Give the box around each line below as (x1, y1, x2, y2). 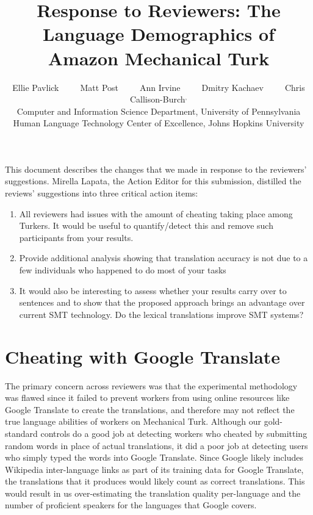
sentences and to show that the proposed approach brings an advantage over (19, 296, 305, 309)
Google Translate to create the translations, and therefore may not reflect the (5, 403, 295, 416)
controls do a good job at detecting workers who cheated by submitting (40, 427, 308, 439)
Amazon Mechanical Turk (48, 45, 270, 70)
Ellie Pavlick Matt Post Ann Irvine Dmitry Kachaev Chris (12, 81, 305, 93)
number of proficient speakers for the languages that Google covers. (5, 499, 257, 511)
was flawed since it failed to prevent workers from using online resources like (5, 391, 290, 404)
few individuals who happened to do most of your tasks (19, 264, 226, 276)
